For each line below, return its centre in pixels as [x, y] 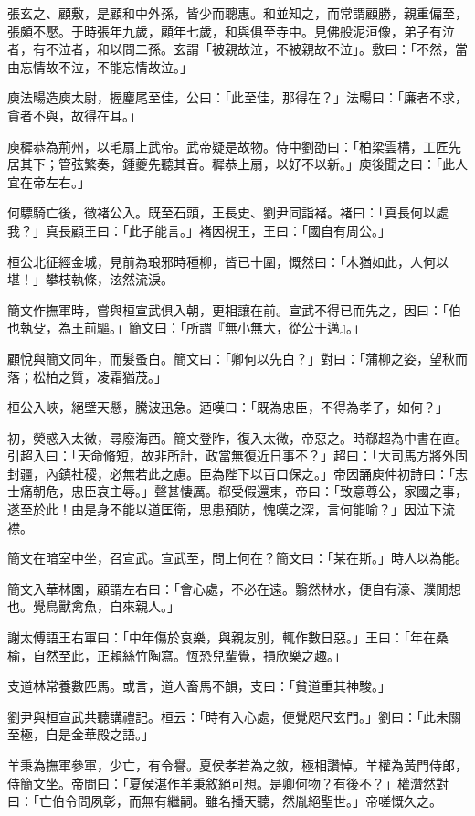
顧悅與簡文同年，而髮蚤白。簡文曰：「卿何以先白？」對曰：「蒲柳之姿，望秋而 [237, 358]
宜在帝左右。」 [49, 181]
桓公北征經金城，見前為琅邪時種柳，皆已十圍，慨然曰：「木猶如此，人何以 [228, 261]
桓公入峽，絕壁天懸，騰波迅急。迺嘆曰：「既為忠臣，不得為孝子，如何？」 [228, 407]
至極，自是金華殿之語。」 [81, 734]
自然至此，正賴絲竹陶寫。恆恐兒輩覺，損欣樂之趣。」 [189, 655]
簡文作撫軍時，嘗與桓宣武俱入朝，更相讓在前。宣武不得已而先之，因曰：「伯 [234, 309]
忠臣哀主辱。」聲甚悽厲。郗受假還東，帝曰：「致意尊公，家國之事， [269, 491]
